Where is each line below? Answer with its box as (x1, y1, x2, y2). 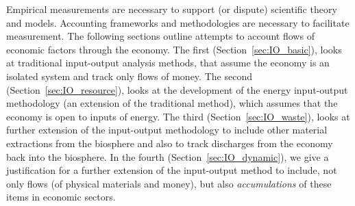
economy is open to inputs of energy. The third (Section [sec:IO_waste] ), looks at (6, 109, 350, 123)
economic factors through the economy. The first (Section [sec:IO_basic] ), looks (6, 42, 342, 56)
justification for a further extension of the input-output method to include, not (6, 163, 337, 177)
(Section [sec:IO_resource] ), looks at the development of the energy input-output (6, 82, 348, 96)
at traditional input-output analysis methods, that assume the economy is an (6, 55, 330, 70)
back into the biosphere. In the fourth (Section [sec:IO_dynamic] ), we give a (6, 149, 329, 164)
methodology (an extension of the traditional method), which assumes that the (6, 96, 338, 110)
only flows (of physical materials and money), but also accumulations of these (6, 176, 332, 190)
